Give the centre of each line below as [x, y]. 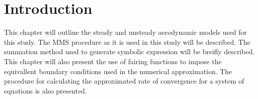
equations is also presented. [45, 90]
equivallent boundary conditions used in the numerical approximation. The [118, 71]
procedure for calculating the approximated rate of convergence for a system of [124, 81]
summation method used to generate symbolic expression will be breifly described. [129, 51]
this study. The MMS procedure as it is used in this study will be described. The [127, 42]
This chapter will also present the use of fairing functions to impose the [113, 61]
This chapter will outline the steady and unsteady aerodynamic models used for [126, 32]
